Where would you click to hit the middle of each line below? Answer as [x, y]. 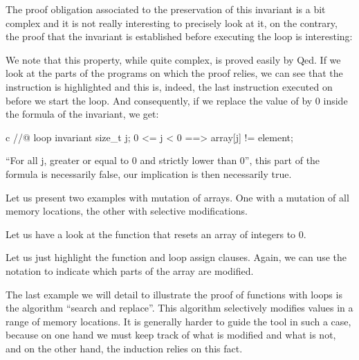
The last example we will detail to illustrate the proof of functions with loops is [174, 294]
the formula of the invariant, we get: [82, 114]
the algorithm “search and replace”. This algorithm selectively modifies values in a [179, 308]
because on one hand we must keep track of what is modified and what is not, [171, 335]
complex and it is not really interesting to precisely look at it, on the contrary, [172, 22]
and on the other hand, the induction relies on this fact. [124, 348]
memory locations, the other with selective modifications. [127, 211]
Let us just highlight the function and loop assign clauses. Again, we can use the [176, 257]
